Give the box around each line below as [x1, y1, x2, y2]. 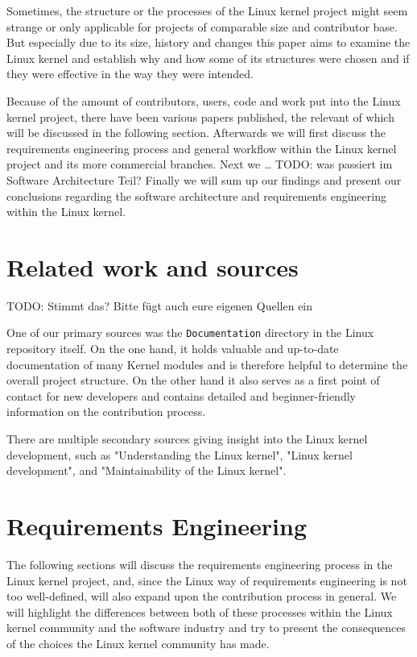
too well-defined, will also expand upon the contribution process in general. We [6, 588, 397, 605]
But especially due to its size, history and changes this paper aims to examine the [6, 34, 411, 51]
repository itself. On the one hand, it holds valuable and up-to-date [6, 340, 339, 357]
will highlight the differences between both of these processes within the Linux [6, 603, 393, 620]
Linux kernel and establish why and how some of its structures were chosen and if [6, 49, 410, 66]
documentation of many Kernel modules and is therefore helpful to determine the [6, 356, 408, 372]
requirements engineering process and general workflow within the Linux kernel [6, 139, 397, 156]
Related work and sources [6, 250, 299, 283]
